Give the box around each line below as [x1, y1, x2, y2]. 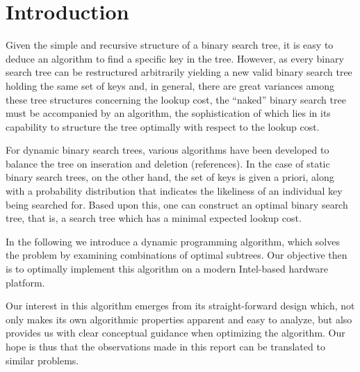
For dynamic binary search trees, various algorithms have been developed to [6, 143, 329, 157]
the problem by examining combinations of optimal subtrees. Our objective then [6, 248, 347, 262]
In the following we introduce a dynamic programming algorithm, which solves [6, 234, 340, 248]
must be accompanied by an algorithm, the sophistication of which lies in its [6, 106, 331, 120]
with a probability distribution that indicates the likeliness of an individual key [6, 184, 343, 198]
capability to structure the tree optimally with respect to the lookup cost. [6, 119, 320, 134]
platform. [6, 275, 45, 289]
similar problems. [6, 353, 79, 367]
